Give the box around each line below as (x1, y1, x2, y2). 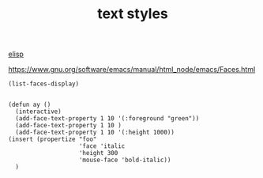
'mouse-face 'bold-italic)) (78, 156, 171, 165)
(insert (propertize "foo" (8, 135, 97, 143)
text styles (97, 5, 168, 23)
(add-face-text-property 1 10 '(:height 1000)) (15, 128, 175, 137)
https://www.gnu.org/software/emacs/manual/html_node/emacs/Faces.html (8, 65, 256, 74)
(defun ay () (8, 100, 51, 109)
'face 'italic (78, 142, 126, 150)
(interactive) (15, 108, 62, 116)
